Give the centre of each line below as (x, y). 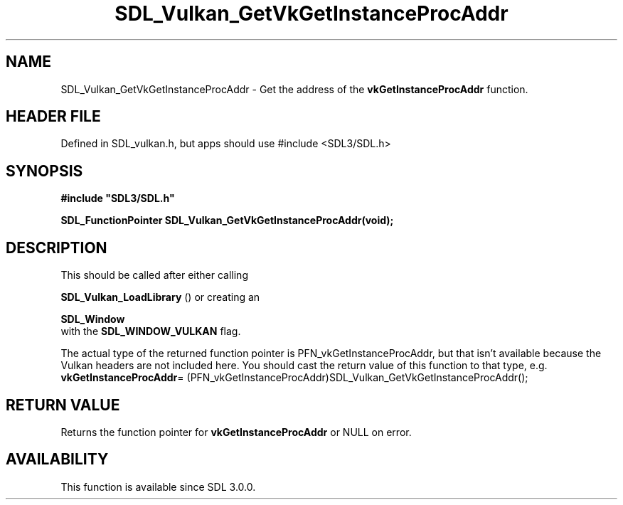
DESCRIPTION (57, 248)
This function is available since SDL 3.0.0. (158, 487)
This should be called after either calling (154, 275)
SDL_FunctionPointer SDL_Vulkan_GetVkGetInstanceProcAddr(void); (227, 220)
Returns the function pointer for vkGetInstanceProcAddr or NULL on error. (236, 432)
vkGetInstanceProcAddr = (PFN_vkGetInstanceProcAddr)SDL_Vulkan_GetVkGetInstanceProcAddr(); (294, 378)
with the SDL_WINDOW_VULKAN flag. (151, 331)
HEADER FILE (53, 117)
